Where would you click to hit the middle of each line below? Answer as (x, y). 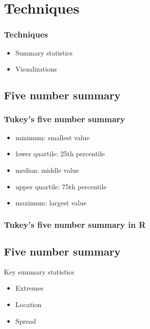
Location (28, 304)
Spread (26, 320)
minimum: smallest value (52, 137)
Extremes (29, 288)
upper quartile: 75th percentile (61, 186)
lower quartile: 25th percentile (60, 154)
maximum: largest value (51, 203)
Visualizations (36, 69)
